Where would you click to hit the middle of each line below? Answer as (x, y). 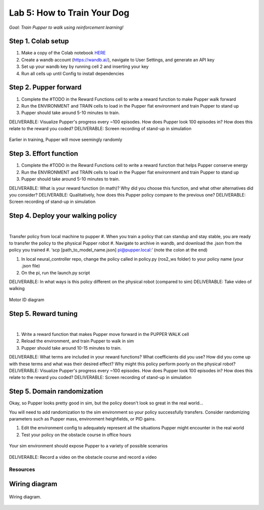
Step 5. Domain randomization (56, 391)
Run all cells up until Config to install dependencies (73, 73)
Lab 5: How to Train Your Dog (69, 13)
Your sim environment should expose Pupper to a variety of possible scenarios (88, 446)
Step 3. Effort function (44, 154)
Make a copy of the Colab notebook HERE (64, 53)
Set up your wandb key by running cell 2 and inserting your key (85, 67)
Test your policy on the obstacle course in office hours (76, 435)
